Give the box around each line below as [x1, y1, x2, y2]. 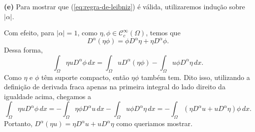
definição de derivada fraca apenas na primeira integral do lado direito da [4, 81, 225, 92]
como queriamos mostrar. [116, 118, 192, 129]
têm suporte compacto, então [41, 72, 129, 82]
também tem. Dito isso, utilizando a [141, 72, 250, 82]
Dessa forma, [4, 45, 43, 55]
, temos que [146, 27, 181, 38]
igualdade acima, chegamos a [4, 91, 92, 101]
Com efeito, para [4, 27, 55, 38]
